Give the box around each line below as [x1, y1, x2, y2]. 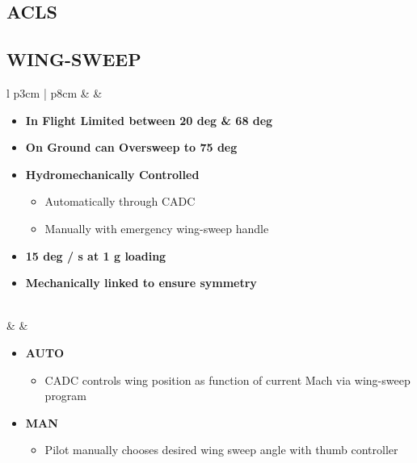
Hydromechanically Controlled [25, 165, 200, 182]
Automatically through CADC [44, 193, 196, 210]
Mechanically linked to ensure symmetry [25, 274, 257, 291]
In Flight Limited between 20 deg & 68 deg [25, 111, 273, 128]
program [44, 387, 87, 404]
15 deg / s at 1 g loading [25, 247, 166, 264]
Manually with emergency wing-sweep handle [44, 219, 269, 236]
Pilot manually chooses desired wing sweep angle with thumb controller [44, 441, 398, 458]
